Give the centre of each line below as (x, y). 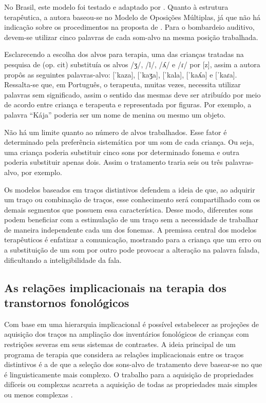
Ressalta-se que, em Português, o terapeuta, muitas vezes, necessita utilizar (122, 84)
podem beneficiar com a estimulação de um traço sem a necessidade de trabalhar (131, 219)
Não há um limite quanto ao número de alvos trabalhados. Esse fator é (116, 132)
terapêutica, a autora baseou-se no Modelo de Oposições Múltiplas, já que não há (132, 17)
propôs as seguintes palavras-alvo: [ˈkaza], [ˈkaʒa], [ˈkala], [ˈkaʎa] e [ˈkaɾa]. (121, 74)
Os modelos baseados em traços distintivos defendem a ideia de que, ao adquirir (130, 189)
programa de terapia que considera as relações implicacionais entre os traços (124, 354)
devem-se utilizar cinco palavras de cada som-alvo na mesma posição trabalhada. (131, 37)
